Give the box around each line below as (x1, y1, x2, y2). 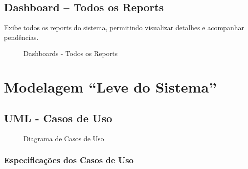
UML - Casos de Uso (4, 110, 113, 125)
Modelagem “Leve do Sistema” (4, 77, 217, 97)
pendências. (4, 32, 39, 42)
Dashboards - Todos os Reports (23, 48, 118, 58)
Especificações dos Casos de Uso (4, 154, 134, 166)
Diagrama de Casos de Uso (23, 133, 104, 143)
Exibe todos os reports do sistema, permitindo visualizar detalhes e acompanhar (4, 22, 244, 33)
